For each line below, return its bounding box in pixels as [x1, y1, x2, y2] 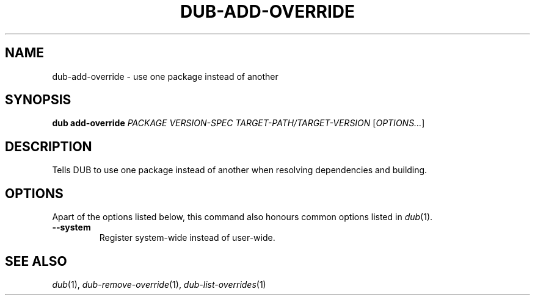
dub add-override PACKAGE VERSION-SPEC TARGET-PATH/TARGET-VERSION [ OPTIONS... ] [52, 118, 425, 129]
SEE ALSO [5, 253, 67, 269]
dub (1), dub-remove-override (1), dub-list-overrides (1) [52, 279, 266, 290]
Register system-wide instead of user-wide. [99, 232, 275, 243]
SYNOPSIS [5, 92, 71, 108]
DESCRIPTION [5, 138, 92, 154]
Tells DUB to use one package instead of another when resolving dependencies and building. [52, 165, 428, 176]
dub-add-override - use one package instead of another [52, 71, 278, 82]
